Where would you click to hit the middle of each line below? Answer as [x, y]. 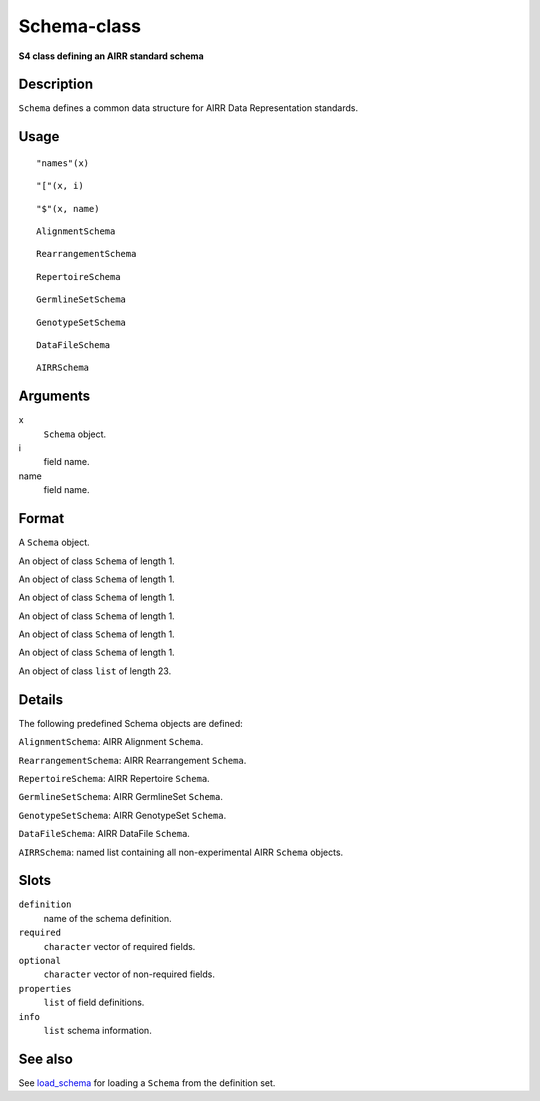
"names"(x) [63, 163]
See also [46, 1058]
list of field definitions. [94, 1002]
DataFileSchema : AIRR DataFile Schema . [104, 834]
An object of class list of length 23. [95, 671]
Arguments [54, 396]
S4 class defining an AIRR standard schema [111, 56]
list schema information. [97, 1030]
